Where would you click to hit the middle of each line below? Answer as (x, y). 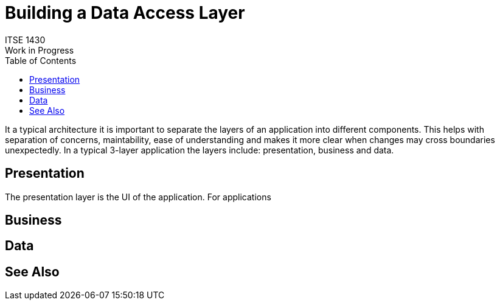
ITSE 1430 (25, 40)
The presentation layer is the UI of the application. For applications (138, 197)
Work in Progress (40, 50)
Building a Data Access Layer (125, 13)
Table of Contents (41, 60)
